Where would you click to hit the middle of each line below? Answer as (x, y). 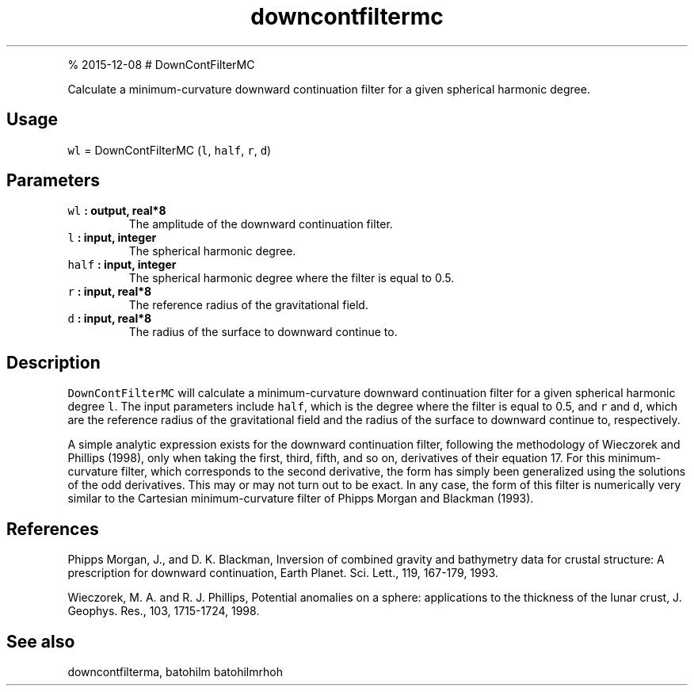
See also (41, 641)
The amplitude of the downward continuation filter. (261, 224)
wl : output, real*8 (117, 211)
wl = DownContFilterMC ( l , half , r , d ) (170, 150)
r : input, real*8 (110, 292)
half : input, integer (122, 265)
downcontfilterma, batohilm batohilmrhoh (175, 671)
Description (53, 362)
